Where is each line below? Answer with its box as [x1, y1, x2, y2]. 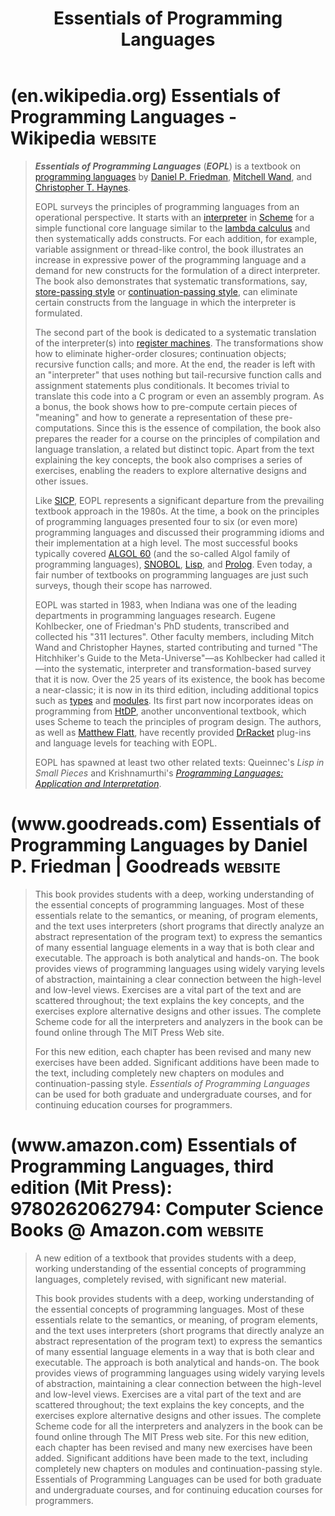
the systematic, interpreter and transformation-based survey [61, 662, 312, 674]
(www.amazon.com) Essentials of [10, 1134, 297, 1157]
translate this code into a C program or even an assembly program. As [34, 390, 325, 402]
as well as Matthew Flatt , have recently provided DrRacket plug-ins [34, 726, 312, 738]
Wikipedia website [10, 127, 157, 150]
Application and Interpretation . [34, 777, 162, 789]
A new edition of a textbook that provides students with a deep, [34, 1252, 297, 1264]
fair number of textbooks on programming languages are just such [34, 568, 309, 581]
